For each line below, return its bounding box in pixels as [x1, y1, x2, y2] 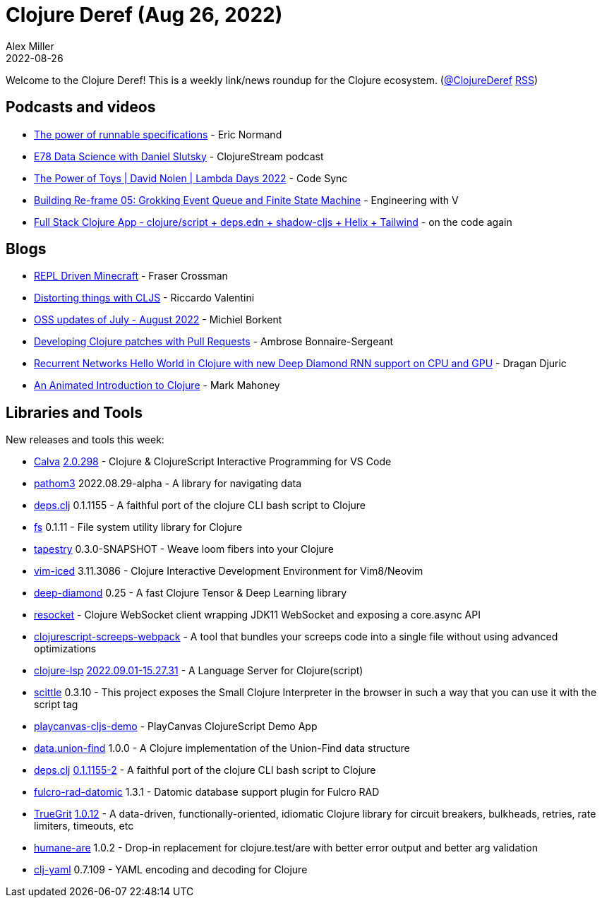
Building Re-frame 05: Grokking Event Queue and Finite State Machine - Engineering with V [34, 193, 459, 206]
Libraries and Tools [6, 403, 143, 421]
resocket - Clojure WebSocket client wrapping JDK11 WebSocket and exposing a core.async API [34, 609, 481, 621]
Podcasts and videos [6, 98, 156, 116]
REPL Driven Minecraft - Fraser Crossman [34, 270, 228, 282]
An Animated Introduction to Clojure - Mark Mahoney [34, 379, 280, 392]
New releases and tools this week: [6, 433, 164, 446]
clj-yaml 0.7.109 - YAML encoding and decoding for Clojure [34, 863, 308, 876]
